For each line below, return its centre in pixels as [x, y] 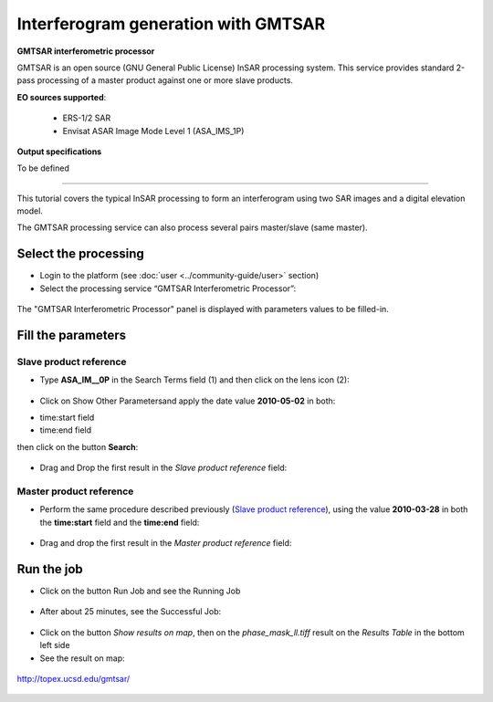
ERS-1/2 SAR [87, 118]
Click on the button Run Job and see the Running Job [140, 591]
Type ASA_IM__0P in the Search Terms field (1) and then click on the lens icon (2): [195, 380]
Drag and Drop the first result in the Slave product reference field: [163, 468]
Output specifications [59, 152]
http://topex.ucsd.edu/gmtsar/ [73, 679]
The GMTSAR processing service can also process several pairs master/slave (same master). [193, 227]
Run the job [50, 569]
